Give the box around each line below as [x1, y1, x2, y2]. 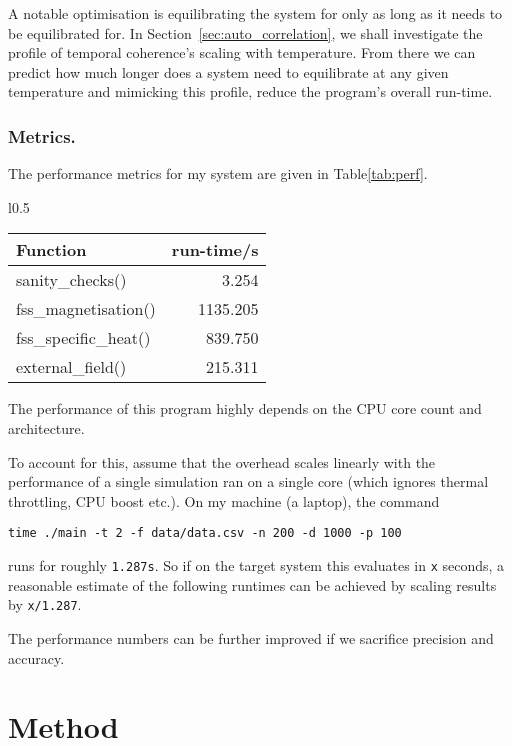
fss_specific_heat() [16, 326, 151, 350]
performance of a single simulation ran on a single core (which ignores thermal [8, 471, 489, 492]
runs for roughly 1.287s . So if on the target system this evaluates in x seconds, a [8, 555, 505, 575]
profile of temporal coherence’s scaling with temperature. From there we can [8, 42, 476, 63]
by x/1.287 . [8, 594, 82, 615]
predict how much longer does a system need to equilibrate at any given [8, 61, 449, 82]
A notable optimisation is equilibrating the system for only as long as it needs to [8, 3, 503, 23]
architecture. [8, 417, 85, 438]
